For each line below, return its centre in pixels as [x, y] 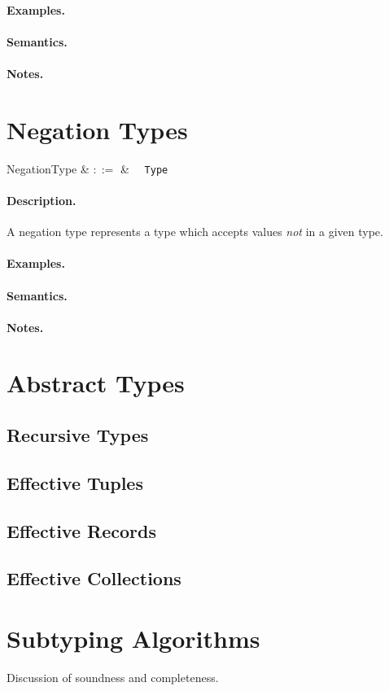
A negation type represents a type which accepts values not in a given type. [195, 232]
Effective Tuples [75, 482]
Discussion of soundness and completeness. [113, 677]
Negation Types [97, 129]
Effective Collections [94, 578]
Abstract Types [96, 383]
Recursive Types [78, 435]
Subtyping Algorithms [133, 638]
